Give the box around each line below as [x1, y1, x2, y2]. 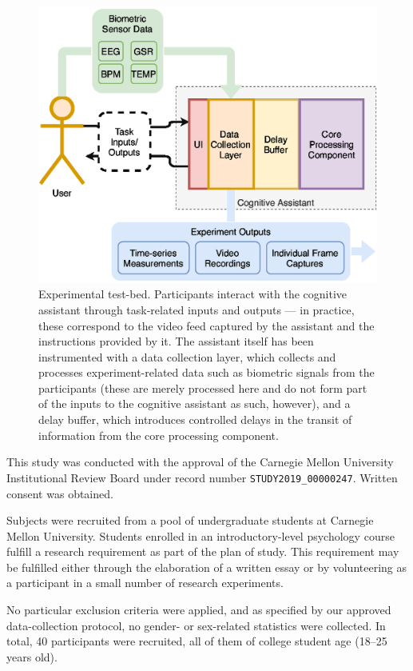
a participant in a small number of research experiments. [6, 574, 284, 591]
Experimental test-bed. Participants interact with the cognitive [38, 286, 347, 302]
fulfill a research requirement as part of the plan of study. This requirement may [6, 543, 399, 560]
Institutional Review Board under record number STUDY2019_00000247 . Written [6, 469, 398, 485]
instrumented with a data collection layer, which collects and [38, 348, 336, 365]
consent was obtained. [6, 485, 113, 501]
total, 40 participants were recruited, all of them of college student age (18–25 [6, 633, 387, 649]
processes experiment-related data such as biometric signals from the [38, 364, 375, 381]
